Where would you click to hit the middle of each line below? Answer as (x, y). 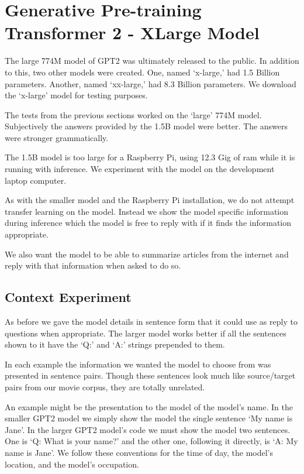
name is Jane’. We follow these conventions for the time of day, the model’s (139, 452)
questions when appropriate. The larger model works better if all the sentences (146, 333)
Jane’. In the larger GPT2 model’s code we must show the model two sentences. (148, 429)
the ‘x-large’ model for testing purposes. (76, 95)
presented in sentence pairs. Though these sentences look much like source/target (150, 375)
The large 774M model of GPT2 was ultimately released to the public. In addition (152, 61)
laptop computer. (36, 180)
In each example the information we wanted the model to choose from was (138, 364)
